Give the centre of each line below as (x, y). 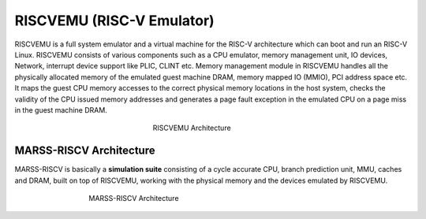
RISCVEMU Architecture (192, 128)
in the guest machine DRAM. (61, 109)
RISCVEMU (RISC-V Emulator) (114, 20)
